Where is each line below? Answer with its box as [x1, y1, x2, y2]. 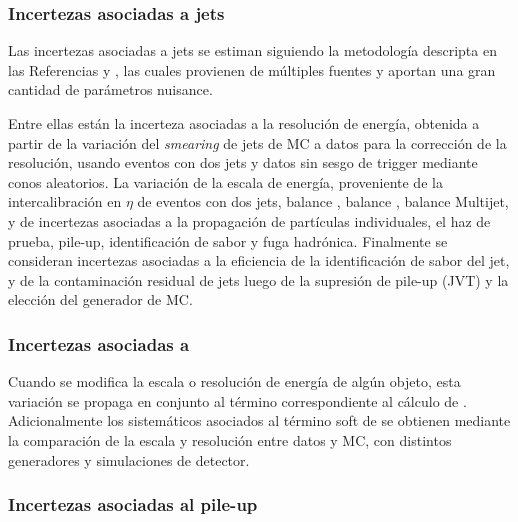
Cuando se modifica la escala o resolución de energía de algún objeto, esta [8, 371, 461, 392]
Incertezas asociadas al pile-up [8, 492, 258, 517]
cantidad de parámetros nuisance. [8, 79, 213, 100]
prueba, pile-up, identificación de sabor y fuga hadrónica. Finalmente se [8, 230, 448, 251]
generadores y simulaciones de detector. [8, 449, 250, 470]
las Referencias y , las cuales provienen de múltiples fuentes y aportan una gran [8, 59, 496, 80]
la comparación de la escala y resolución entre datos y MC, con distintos [8, 429, 452, 450]
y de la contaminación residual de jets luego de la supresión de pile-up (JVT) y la [8, 269, 509, 290]
